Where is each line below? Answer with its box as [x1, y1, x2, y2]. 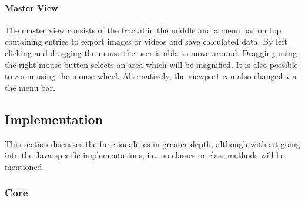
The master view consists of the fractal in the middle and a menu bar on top [5, 23, 281, 36]
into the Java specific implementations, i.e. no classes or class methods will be [5, 149, 285, 161]
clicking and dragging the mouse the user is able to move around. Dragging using [5, 46, 297, 59]
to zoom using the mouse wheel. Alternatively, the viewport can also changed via [5, 70, 297, 82]
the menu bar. [5, 81, 55, 93]
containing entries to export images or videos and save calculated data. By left [5, 35, 287, 47]
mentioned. [5, 160, 45, 172]
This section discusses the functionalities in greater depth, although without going [5, 137, 300, 149]
